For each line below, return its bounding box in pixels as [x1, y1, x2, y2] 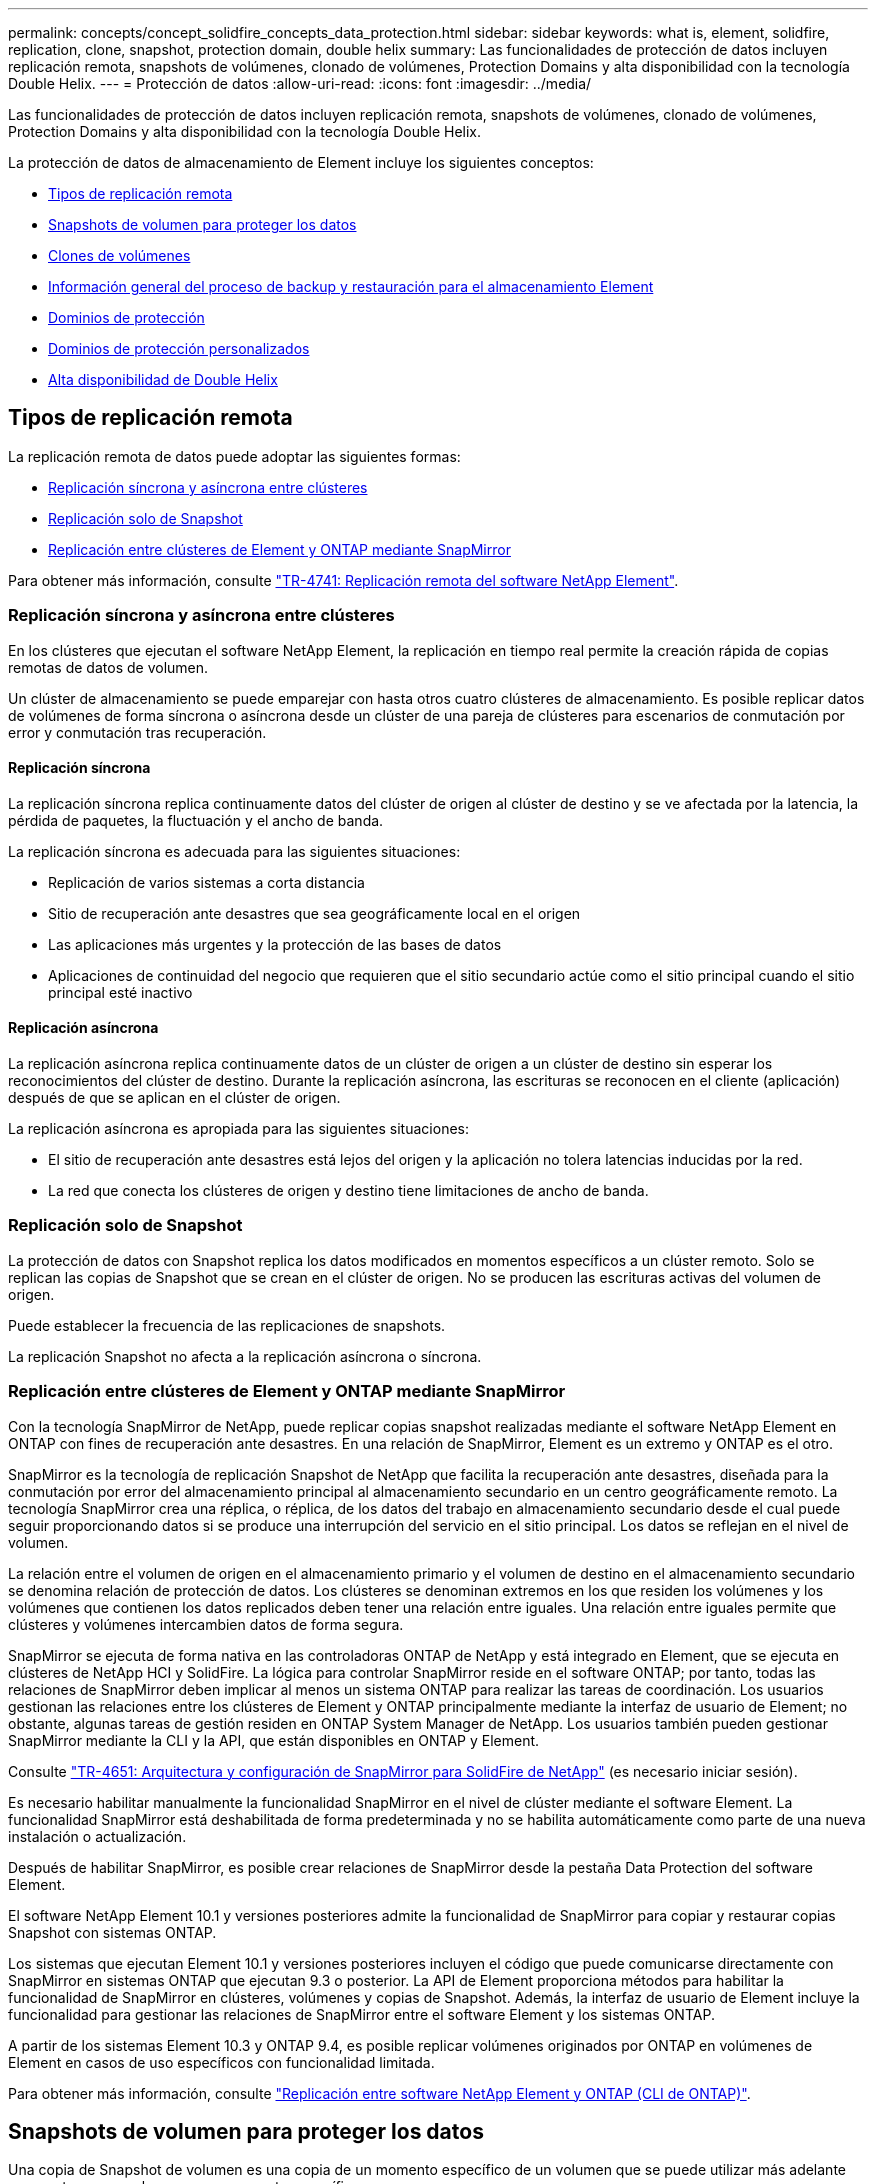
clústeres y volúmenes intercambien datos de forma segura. [8, 1615, 404, 1633]
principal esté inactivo [48, 983, 193, 1001]
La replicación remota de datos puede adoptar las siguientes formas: [8, 447, 461, 465]
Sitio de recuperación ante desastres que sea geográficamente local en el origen [48, 904, 581, 922]
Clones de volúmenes [48, 247, 191, 264]
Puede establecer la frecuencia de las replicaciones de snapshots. [8, 1316, 446, 1334]
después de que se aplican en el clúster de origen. [8, 1089, 341, 1107]
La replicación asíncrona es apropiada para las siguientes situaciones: [8, 1120, 469, 1138]
